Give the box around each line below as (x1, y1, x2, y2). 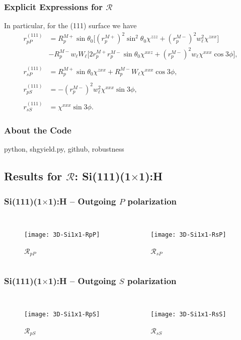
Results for (4, 168, 62, 184)
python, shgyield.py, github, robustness (4, 144, 124, 154)
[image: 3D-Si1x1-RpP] (24, 231, 100, 238)
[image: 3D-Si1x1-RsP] (150, 231, 226, 238)
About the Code (4, 123, 71, 136)
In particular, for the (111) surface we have (4, 20, 137, 31)
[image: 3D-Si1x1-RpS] (24, 311, 100, 318)
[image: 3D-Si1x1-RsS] (150, 311, 226, 318)
